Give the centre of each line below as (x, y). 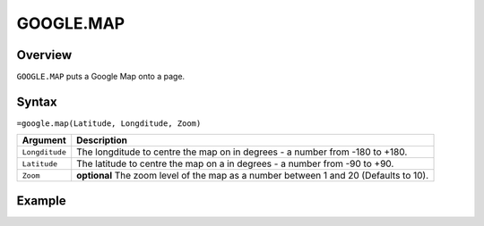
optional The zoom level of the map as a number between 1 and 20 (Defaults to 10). (253, 176)
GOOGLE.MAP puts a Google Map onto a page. (101, 77)
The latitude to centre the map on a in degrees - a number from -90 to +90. (235, 163)
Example (41, 201)
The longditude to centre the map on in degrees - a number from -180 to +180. (242, 152)
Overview (44, 55)
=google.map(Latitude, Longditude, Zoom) (109, 123)
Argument (44, 140)
